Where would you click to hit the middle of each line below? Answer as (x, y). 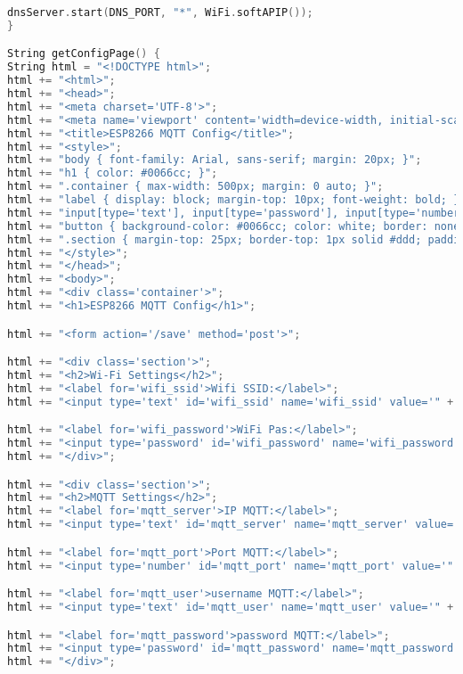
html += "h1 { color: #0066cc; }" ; (113, 173)
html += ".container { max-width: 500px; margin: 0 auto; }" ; (195, 187)
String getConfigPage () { (84, 54)
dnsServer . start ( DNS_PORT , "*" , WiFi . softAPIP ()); (160, 12)
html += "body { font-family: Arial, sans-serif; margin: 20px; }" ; (215, 160)
